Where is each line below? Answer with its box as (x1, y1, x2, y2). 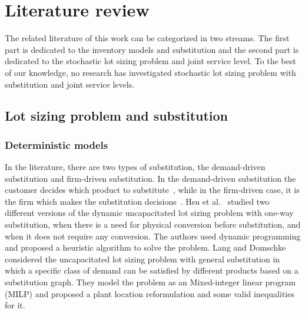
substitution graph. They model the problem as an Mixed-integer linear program (5, 276, 296, 288)
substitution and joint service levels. (5, 78, 135, 90)
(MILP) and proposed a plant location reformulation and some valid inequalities (5, 287, 294, 299)
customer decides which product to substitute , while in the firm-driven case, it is (5, 184, 300, 196)
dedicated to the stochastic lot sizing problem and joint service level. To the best (5, 55, 296, 67)
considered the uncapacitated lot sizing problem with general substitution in (5, 252, 280, 265)
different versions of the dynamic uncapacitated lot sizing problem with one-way (5, 207, 294, 219)
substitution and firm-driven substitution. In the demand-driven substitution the (5, 172, 296, 184)
